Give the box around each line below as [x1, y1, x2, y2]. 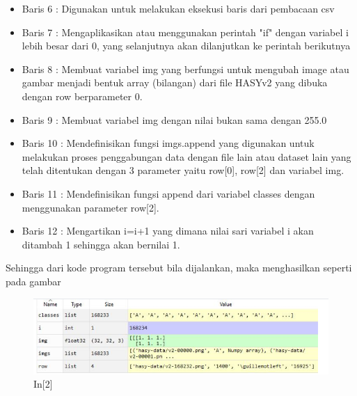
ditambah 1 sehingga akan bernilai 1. [22, 237, 180, 251]
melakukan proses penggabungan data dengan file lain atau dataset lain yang [22, 149, 351, 164]
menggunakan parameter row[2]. [22, 200, 159, 214]
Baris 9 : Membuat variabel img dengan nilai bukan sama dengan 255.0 [22, 112, 327, 127]
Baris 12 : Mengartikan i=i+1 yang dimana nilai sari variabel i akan [22, 223, 314, 238]
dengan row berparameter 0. [22, 88, 143, 103]
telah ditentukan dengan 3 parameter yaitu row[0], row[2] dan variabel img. [22, 163, 344, 177]
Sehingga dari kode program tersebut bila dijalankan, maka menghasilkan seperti [6, 260, 352, 275]
